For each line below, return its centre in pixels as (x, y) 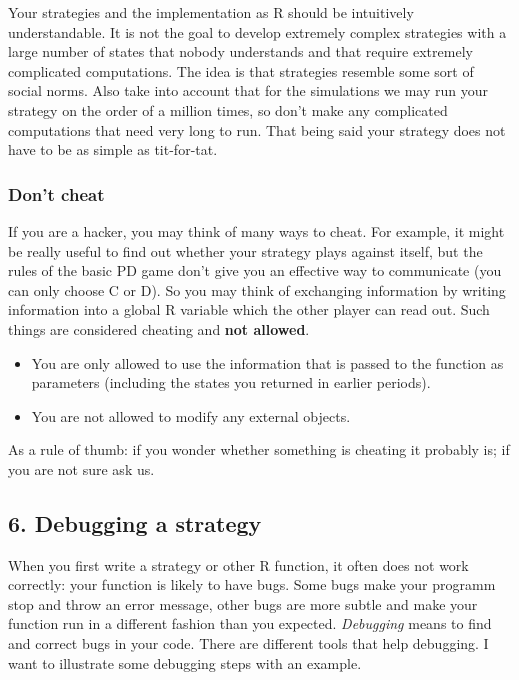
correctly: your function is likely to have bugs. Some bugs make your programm (252, 584)
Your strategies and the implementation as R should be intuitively (211, 12)
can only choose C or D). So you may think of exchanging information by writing (257, 289)
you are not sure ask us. (81, 468)
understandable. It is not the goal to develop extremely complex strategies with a (257, 31)
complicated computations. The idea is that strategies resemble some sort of (241, 70)
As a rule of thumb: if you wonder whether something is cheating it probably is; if (259, 449)
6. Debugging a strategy (135, 522)
